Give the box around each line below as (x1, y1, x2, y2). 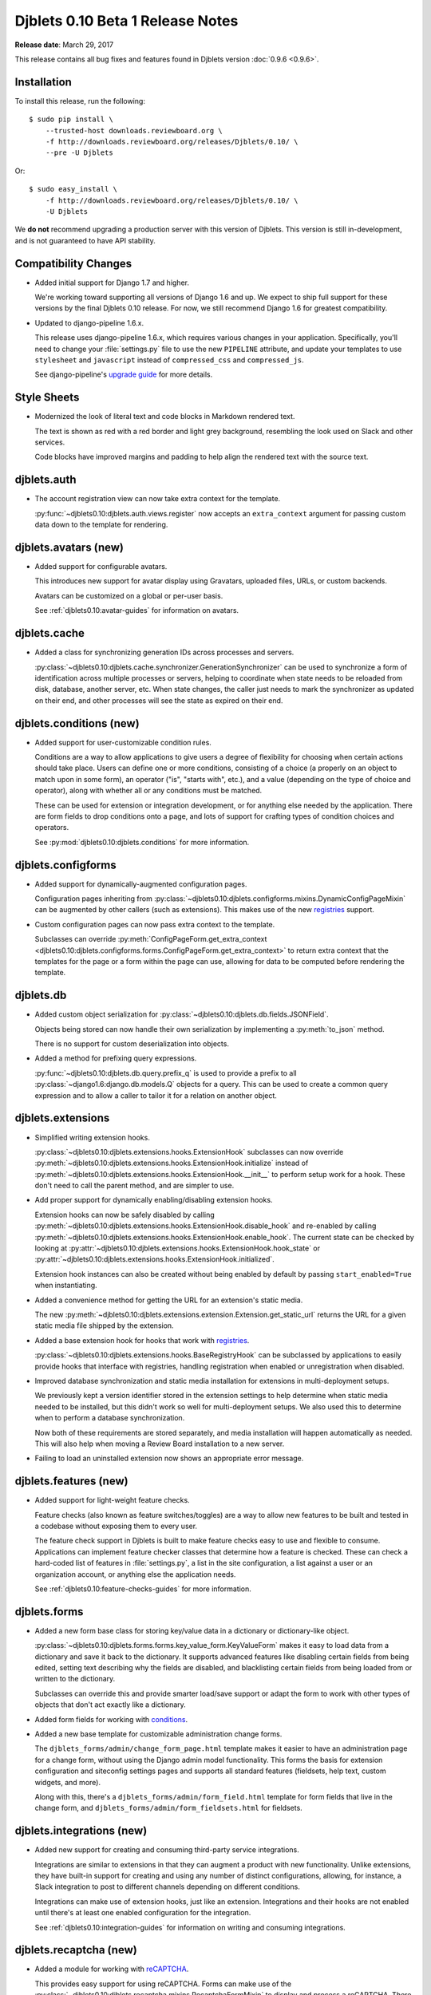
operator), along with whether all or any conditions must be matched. (34, 786, 263, 796)
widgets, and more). (34, 1777, 101, 1787)
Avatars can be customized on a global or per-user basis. (34, 591, 223, 600)
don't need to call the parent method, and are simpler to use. (34, 1181, 235, 1191)
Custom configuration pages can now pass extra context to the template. (34, 919, 275, 929)
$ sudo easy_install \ (29, 184, 118, 194)
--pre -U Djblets (45, 148, 113, 157)
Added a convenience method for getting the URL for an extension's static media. (34, 1295, 303, 1305)
